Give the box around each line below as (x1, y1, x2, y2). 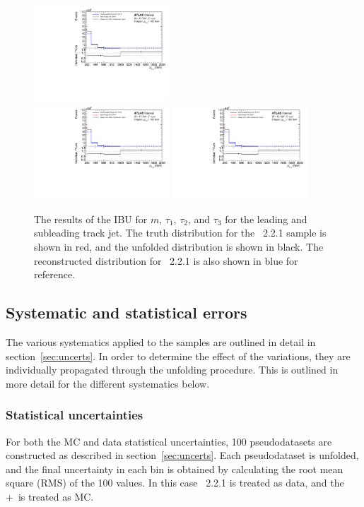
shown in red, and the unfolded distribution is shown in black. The (34, 239, 324, 254)
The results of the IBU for (34, 211, 148, 226)
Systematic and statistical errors (6, 302, 247, 323)
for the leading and (225, 211, 307, 226)
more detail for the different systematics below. (6, 376, 210, 390)
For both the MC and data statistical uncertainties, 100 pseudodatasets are (6, 434, 332, 448)
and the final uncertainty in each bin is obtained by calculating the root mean (6, 461, 344, 476)
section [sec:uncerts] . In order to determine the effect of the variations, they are (6, 348, 351, 363)
